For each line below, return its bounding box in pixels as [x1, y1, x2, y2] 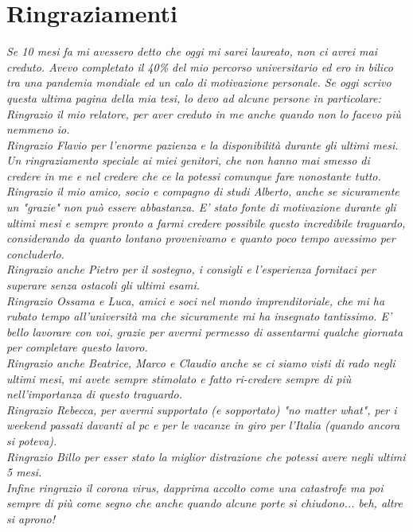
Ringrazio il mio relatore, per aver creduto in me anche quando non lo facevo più [6, 105, 401, 122]
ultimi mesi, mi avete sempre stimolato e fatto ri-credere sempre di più [6, 370, 352, 386]
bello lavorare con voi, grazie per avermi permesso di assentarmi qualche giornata [6, 323, 403, 340]
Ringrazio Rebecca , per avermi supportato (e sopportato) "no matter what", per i [6, 401, 397, 417]
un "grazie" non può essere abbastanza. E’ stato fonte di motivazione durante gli [6, 199, 396, 216]
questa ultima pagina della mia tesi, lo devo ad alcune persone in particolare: [6, 89, 381, 106]
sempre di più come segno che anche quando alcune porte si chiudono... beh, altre [6, 495, 403, 511]
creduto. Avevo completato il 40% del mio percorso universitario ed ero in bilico [6, 58, 394, 75]
